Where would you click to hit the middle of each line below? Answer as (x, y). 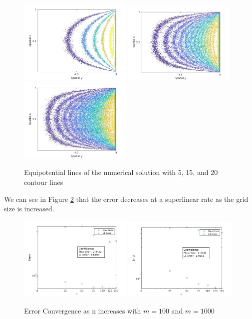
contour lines (44, 182)
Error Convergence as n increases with (83, 311)
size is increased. (29, 209)
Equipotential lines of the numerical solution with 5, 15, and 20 (121, 172)
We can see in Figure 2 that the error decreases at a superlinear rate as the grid (126, 199)
